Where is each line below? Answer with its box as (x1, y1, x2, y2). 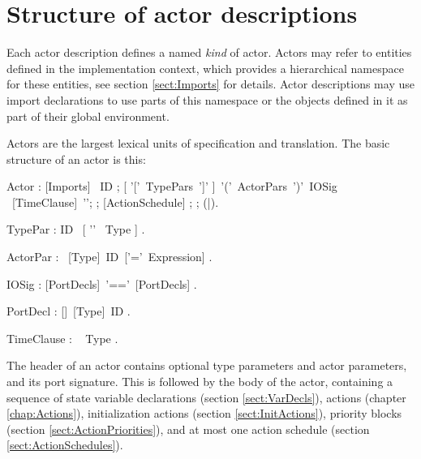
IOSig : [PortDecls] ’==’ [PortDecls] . (6, 275, 197, 292)
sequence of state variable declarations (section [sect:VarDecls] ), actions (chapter (6, 388, 406, 405)
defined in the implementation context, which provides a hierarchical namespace (6, 59, 404, 76)
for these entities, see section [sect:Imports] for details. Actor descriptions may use (6, 75, 415, 92)
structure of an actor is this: (6, 150, 146, 167)
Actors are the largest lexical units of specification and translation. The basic (6, 135, 390, 152)
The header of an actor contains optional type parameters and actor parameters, (6, 357, 407, 374)
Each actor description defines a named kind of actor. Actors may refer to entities (6, 44, 412, 61)
